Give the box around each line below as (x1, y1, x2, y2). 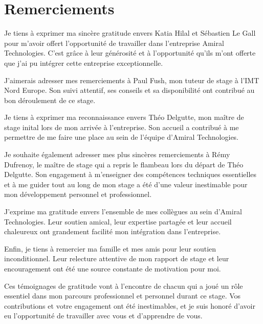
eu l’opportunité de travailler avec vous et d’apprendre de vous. (4, 310, 203, 321)
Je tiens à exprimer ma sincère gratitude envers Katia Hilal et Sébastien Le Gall (4, 28, 256, 38)
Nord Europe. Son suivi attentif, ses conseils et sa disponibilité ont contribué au (4, 85, 255, 95)
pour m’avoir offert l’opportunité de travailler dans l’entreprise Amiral (4, 37, 224, 48)
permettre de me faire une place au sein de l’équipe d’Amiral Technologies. (4, 132, 239, 142)
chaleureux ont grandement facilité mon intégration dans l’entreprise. (4, 226, 221, 237)
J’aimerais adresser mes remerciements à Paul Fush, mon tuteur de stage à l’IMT (4, 74, 259, 85)
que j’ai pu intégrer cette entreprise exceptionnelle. (4, 57, 163, 68)
